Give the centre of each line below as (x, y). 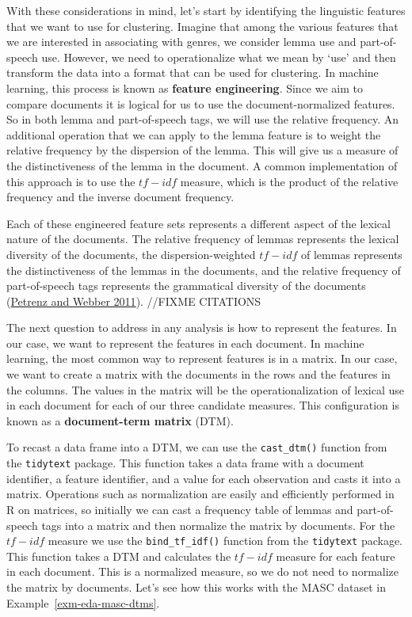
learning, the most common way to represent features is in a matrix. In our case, (202, 358)
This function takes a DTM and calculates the (119, 556)
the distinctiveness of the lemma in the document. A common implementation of (202, 165)
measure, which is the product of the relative (289, 181)
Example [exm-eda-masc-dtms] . (83, 602)
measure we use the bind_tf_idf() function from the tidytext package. (225, 541)
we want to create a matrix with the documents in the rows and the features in (198, 374)
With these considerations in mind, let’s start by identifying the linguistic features (206, 10)
